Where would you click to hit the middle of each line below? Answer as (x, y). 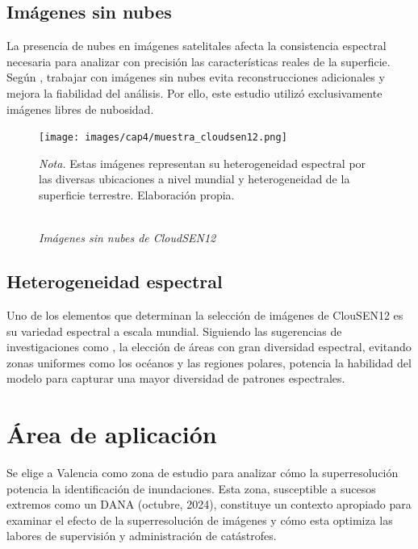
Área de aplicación (112, 434)
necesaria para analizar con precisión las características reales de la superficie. (199, 61)
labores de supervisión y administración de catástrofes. (142, 536)
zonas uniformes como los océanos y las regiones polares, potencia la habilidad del (209, 362)
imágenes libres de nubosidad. (80, 109)
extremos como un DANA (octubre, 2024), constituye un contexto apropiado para (209, 504)
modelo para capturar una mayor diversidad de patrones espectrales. (176, 378)
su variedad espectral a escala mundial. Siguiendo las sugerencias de (174, 331)
